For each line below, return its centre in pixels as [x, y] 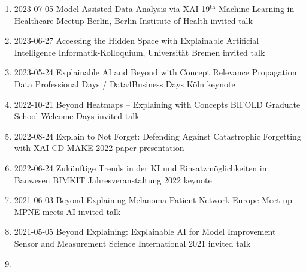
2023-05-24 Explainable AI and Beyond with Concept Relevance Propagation [155, 72]
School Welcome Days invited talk [77, 116]
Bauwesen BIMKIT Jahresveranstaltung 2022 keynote [113, 179]
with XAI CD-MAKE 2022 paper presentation [99, 148]
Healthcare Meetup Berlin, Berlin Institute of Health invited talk [133, 20]
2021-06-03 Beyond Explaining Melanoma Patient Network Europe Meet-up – [157, 200]
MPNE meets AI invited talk [67, 211]
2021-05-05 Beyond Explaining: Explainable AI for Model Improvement [145, 232]
